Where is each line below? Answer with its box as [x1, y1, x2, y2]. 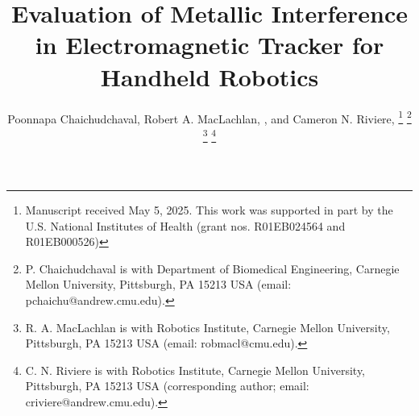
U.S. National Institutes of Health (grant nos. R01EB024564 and [25, 217, 346, 234]
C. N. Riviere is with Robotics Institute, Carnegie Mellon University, [25, 361, 365, 378]
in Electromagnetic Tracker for [35, 28, 384, 61]
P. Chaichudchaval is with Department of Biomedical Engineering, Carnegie [25, 260, 400, 277]
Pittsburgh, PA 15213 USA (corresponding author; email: [25, 377, 309, 394]
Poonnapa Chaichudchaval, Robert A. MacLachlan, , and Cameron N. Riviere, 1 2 [7, 107, 412, 127]
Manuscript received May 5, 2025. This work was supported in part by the [25, 202, 393, 218]
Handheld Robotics [100, 60, 319, 93]
